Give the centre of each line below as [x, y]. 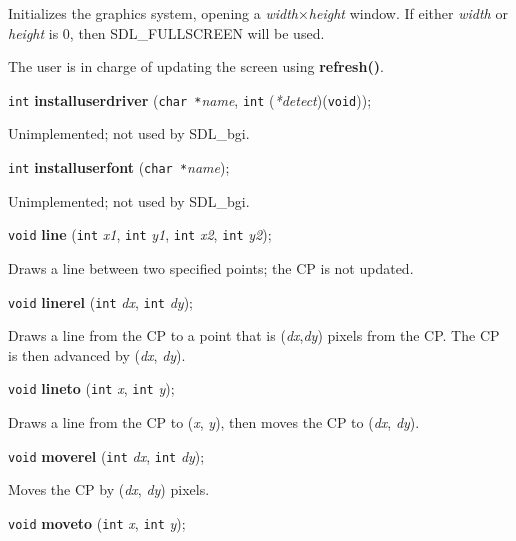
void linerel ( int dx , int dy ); [101, 301]
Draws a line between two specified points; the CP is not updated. [211, 267]
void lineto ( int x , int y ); [91, 388]
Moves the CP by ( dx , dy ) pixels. [109, 489]
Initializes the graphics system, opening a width [153, 13]
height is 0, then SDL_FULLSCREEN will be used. [166, 32]
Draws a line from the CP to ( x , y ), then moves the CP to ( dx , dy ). [214, 422]
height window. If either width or [408, 13]
